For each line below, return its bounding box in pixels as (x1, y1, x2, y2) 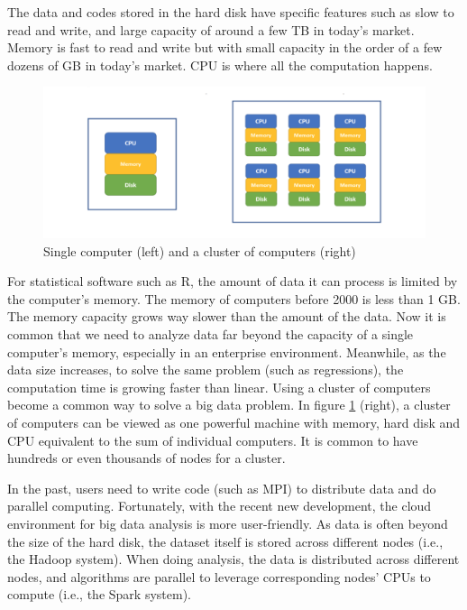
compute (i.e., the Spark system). (7, 585, 191, 604)
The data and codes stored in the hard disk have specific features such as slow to (7, 3, 454, 21)
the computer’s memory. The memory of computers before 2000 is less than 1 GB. (7, 289, 461, 308)
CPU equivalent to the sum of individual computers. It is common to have (7, 430, 418, 449)
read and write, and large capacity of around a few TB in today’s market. (7, 20, 415, 39)
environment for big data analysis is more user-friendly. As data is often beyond (7, 513, 448, 532)
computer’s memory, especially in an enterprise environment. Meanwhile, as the (7, 342, 446, 361)
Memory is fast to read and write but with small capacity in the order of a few (7, 38, 443, 57)
